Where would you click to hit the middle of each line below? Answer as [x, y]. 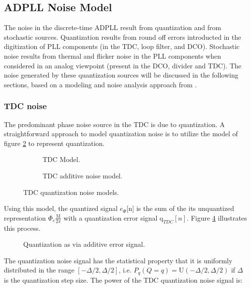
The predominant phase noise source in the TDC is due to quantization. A [114, 124]
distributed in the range [39, 270]
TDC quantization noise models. [71, 192]
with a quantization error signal [111, 217]
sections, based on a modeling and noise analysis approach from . [100, 84]
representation [25, 217]
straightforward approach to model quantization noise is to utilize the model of [121, 134]
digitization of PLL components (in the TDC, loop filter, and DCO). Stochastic [122, 46]
